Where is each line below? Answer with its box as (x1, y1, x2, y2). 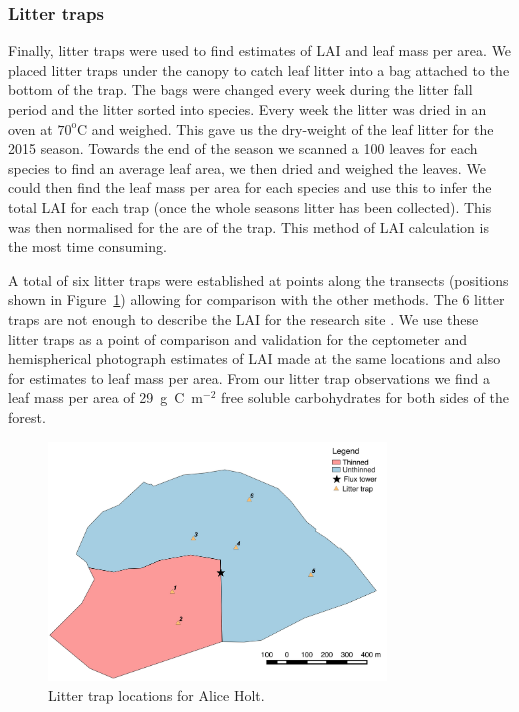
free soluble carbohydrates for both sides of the (221, 387, 509, 408)
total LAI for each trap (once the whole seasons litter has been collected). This (8, 196, 492, 217)
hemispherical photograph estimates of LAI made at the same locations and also (8, 348, 501, 369)
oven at (8, 118, 53, 139)
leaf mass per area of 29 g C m (8, 387, 204, 408)
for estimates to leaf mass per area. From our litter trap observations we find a (8, 367, 490, 388)
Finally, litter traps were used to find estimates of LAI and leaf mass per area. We (8, 40, 512, 61)
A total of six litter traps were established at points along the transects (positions (8, 269, 509, 290)
